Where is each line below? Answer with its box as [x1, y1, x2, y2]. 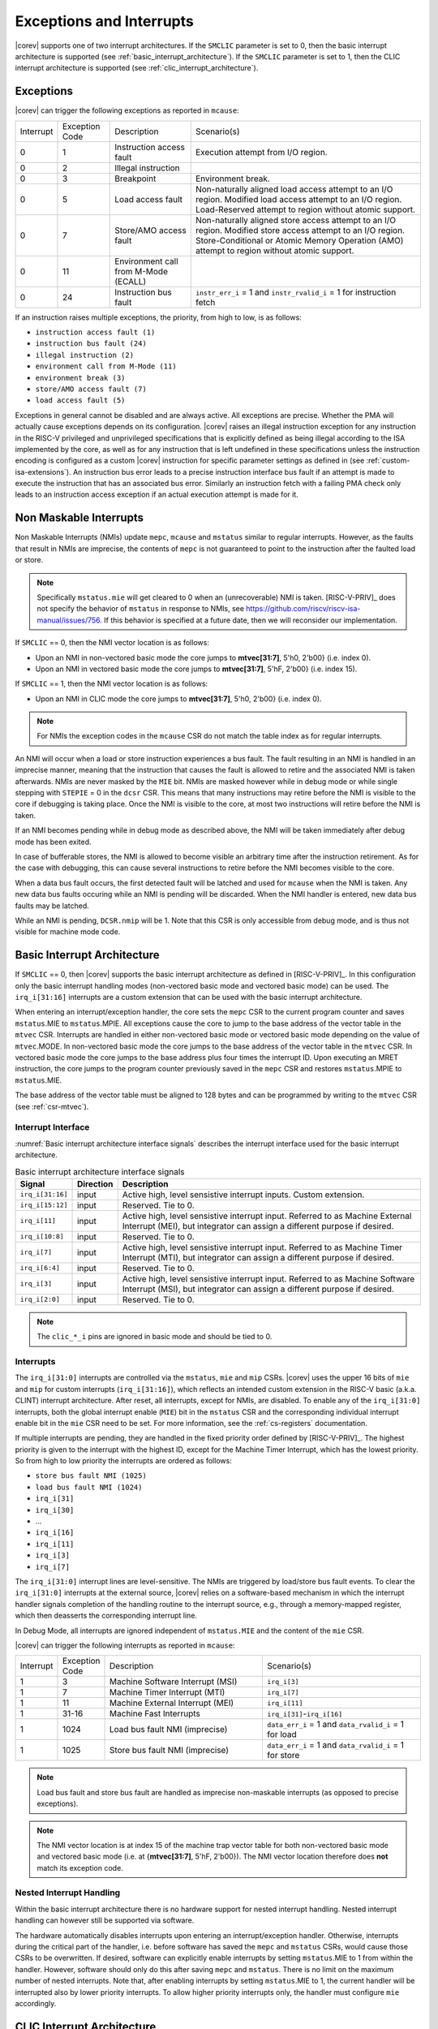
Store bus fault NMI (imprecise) [109, 1745, 230, 1756]
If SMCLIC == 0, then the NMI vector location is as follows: [15, 638, 210, 648]
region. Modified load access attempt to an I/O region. [195, 193, 402, 205]
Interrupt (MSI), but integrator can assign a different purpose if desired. [122, 1283, 395, 1295]
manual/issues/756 [36, 615, 101, 625]
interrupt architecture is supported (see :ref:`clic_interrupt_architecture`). [15, 63, 259, 73]
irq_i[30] [35, 1506, 75, 1514]
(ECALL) [114, 276, 147, 287]
